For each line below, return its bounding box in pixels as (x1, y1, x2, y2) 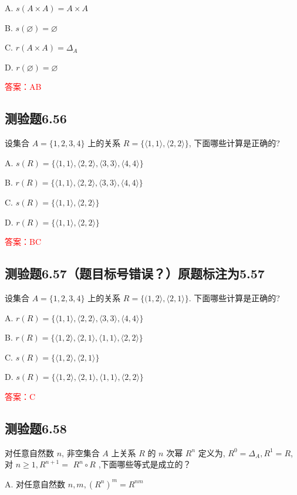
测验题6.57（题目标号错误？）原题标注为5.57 (5, 264, 265, 282)
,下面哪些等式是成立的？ (98, 458, 191, 470)
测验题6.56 (5, 109, 67, 127)
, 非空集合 (62, 446, 100, 459)
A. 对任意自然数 (5, 477, 66, 490)
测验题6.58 (5, 419, 67, 437)
